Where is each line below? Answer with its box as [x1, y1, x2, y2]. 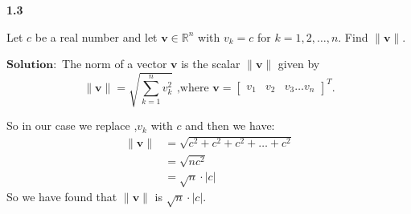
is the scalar [181, 55, 240, 72]
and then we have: [185, 117, 275, 134]
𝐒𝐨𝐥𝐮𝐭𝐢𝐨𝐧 [6, 59, 54, 71]
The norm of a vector [62, 55, 167, 72]
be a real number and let [35, 28, 158, 45]
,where [176, 82, 209, 94]
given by [277, 55, 320, 72]
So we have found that [6, 188, 117, 205]
